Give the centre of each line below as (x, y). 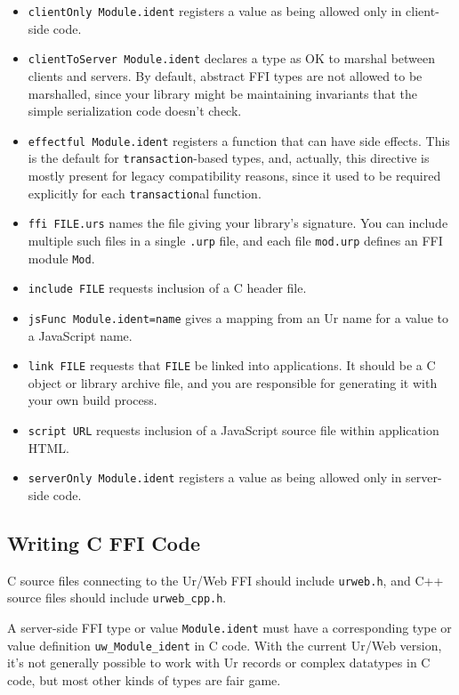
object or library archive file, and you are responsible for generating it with (233, 382)
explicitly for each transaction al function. (145, 193)
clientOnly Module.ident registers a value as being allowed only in (215, 11)
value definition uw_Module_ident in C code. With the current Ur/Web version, (225, 645)
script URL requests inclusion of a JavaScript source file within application (234, 429)
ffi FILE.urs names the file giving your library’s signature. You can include (238, 223)
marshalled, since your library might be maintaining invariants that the (222, 93)
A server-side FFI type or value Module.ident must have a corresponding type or (229, 627)
